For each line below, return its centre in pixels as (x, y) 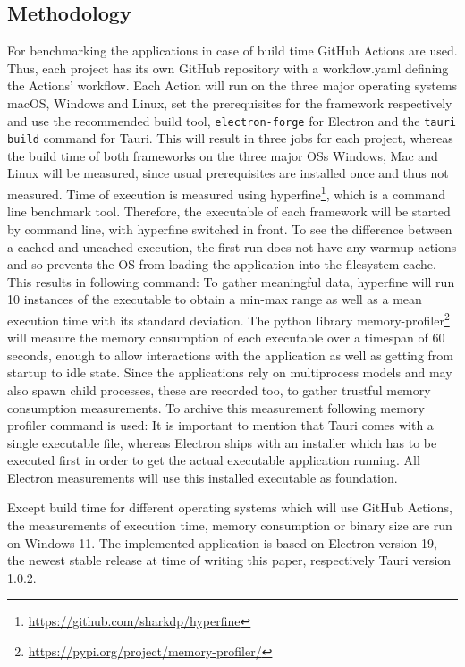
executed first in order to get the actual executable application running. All (214, 460)
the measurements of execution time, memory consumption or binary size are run (230, 525)
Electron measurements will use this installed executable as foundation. (203, 477)
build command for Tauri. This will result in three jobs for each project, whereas (230, 138)
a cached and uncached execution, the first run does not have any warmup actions (232, 246)
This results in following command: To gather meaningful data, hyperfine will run (231, 281)
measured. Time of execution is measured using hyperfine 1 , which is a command (227, 193)
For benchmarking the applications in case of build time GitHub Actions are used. (232, 51)
